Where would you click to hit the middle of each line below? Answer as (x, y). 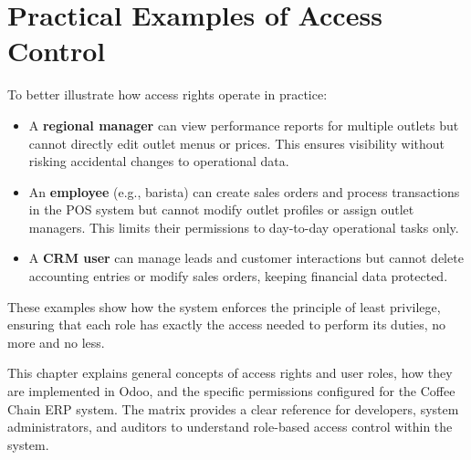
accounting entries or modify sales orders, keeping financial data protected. (238, 276)
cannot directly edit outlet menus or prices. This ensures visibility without (237, 143)
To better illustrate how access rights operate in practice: (167, 94)
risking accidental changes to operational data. (159, 161)
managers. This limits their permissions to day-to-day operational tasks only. (244, 227)
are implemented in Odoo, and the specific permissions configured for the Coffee (231, 391)
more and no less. (56, 342)
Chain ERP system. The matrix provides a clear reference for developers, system (233, 408)
